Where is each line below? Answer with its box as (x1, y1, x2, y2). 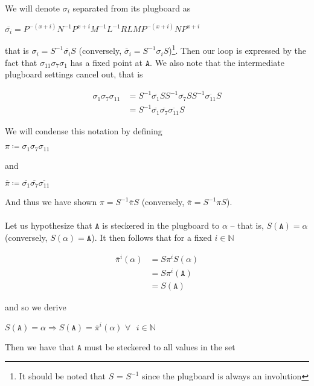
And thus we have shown (5, 195, 97, 208)
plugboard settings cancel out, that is (5, 68, 143, 80)
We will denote (5, 2, 60, 14)
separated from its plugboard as (72, 2, 191, 14)
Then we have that (5, 340, 75, 353)
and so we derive (5, 301, 66, 313)
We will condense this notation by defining (5, 124, 162, 137)
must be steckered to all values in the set (84, 340, 235, 353)
